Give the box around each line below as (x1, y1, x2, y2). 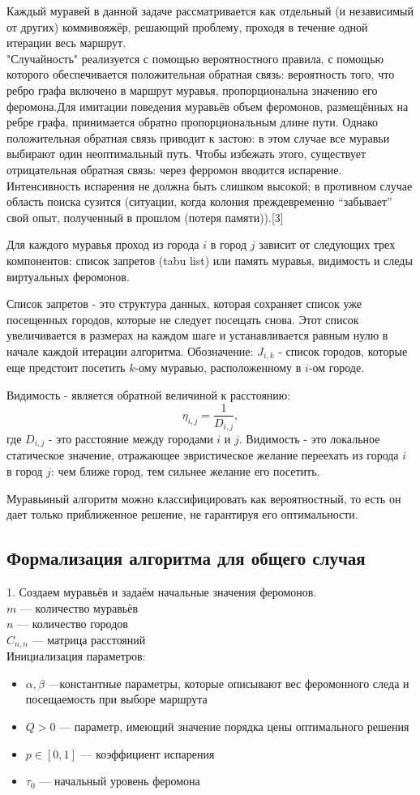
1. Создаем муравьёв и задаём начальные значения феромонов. (6, 583, 317, 601)
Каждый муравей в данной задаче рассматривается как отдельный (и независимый (6, 2, 414, 19)
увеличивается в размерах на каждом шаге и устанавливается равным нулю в (6, 327, 388, 344)
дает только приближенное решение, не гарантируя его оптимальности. (6, 506, 358, 523)
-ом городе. (308, 359, 365, 376)
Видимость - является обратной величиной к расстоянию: (6, 386, 291, 403)
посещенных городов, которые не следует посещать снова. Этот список (6, 310, 359, 327)
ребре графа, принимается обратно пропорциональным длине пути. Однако (6, 113, 379, 130)
